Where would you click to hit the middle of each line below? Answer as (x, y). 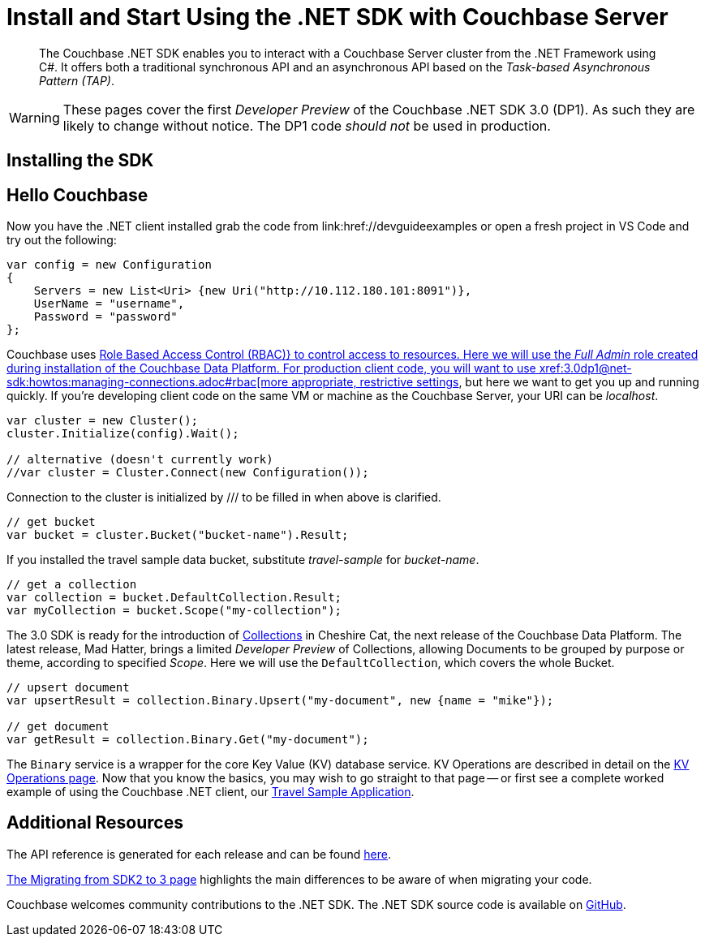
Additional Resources (95, 823)
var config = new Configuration (109, 265)
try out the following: (62, 240)
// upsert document (68, 688)
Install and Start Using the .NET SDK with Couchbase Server (337, 17)
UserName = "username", (109, 304)
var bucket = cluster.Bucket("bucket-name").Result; (178, 535)
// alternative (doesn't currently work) (140, 460)
